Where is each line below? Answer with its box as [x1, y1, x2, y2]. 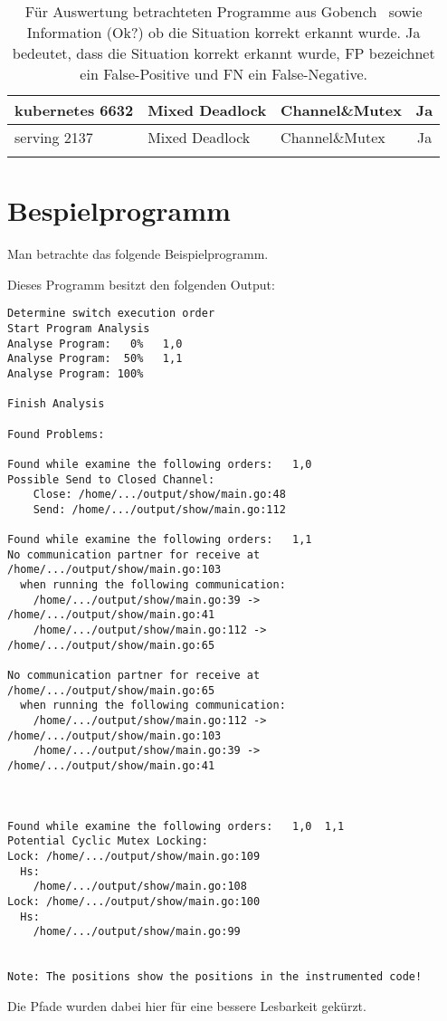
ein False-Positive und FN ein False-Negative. [80, 63, 367, 84]
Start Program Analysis [7, 321, 150, 335]
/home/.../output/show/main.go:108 [33, 880, 247, 893]
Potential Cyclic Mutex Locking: [7, 835, 208, 848]
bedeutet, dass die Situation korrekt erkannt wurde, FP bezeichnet [12, 43, 435, 63]
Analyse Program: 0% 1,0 [7, 337, 183, 350]
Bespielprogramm [7, 192, 231, 229]
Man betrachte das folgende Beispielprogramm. [7, 244, 269, 263]
